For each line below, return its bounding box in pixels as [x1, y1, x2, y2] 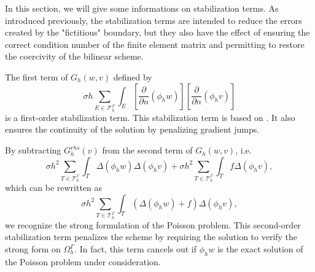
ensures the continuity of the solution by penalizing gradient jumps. [5, 123, 260, 136]
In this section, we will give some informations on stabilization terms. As [5, 2, 279, 14]
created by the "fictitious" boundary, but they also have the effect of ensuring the [5, 26, 310, 39]
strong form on [5, 243, 61, 255]
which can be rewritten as [5, 181, 103, 193]
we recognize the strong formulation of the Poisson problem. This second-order [5, 218, 301, 231]
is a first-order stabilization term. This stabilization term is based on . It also [5, 111, 295, 123]
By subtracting [5, 144, 61, 157]
